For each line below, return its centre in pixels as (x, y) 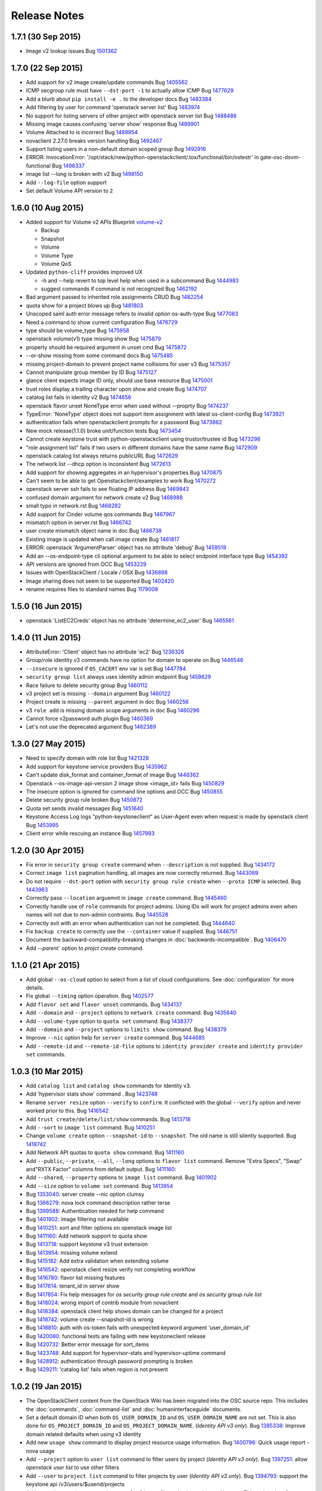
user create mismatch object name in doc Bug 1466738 (94, 531)
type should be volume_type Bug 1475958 (78, 330)
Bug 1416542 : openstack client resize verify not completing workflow (111, 1269)
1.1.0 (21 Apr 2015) (45, 965)
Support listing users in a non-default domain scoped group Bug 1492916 (116, 149)
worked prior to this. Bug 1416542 (67, 1111)
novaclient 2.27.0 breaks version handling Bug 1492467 (94, 141)
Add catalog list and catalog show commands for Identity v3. (109, 1086)
